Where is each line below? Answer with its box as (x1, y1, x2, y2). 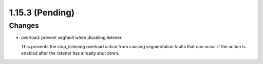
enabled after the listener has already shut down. (21, 51, 119, 56)
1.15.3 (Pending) (9, 7, 75, 18)
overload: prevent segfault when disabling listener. (21, 35, 123, 40)
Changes (9, 21, 39, 30)
